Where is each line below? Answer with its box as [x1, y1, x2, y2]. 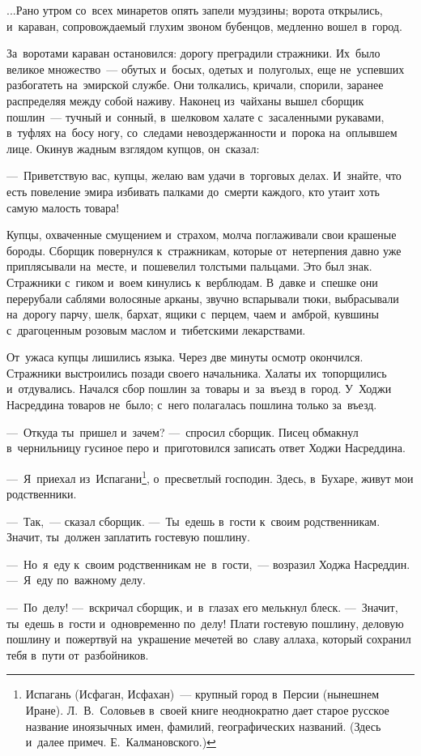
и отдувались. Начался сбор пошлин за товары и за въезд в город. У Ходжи [6, 380, 392, 397]
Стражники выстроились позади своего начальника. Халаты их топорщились [6, 364, 387, 381]
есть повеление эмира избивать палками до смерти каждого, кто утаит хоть [6, 182, 380, 199]
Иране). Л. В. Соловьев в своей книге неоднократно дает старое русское [25, 702, 389, 719]
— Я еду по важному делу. [6, 571, 146, 588]
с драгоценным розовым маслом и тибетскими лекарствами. [6, 321, 306, 338]
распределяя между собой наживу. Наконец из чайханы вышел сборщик [6, 92, 364, 109]
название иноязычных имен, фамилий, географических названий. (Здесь [25, 717, 381, 734]
